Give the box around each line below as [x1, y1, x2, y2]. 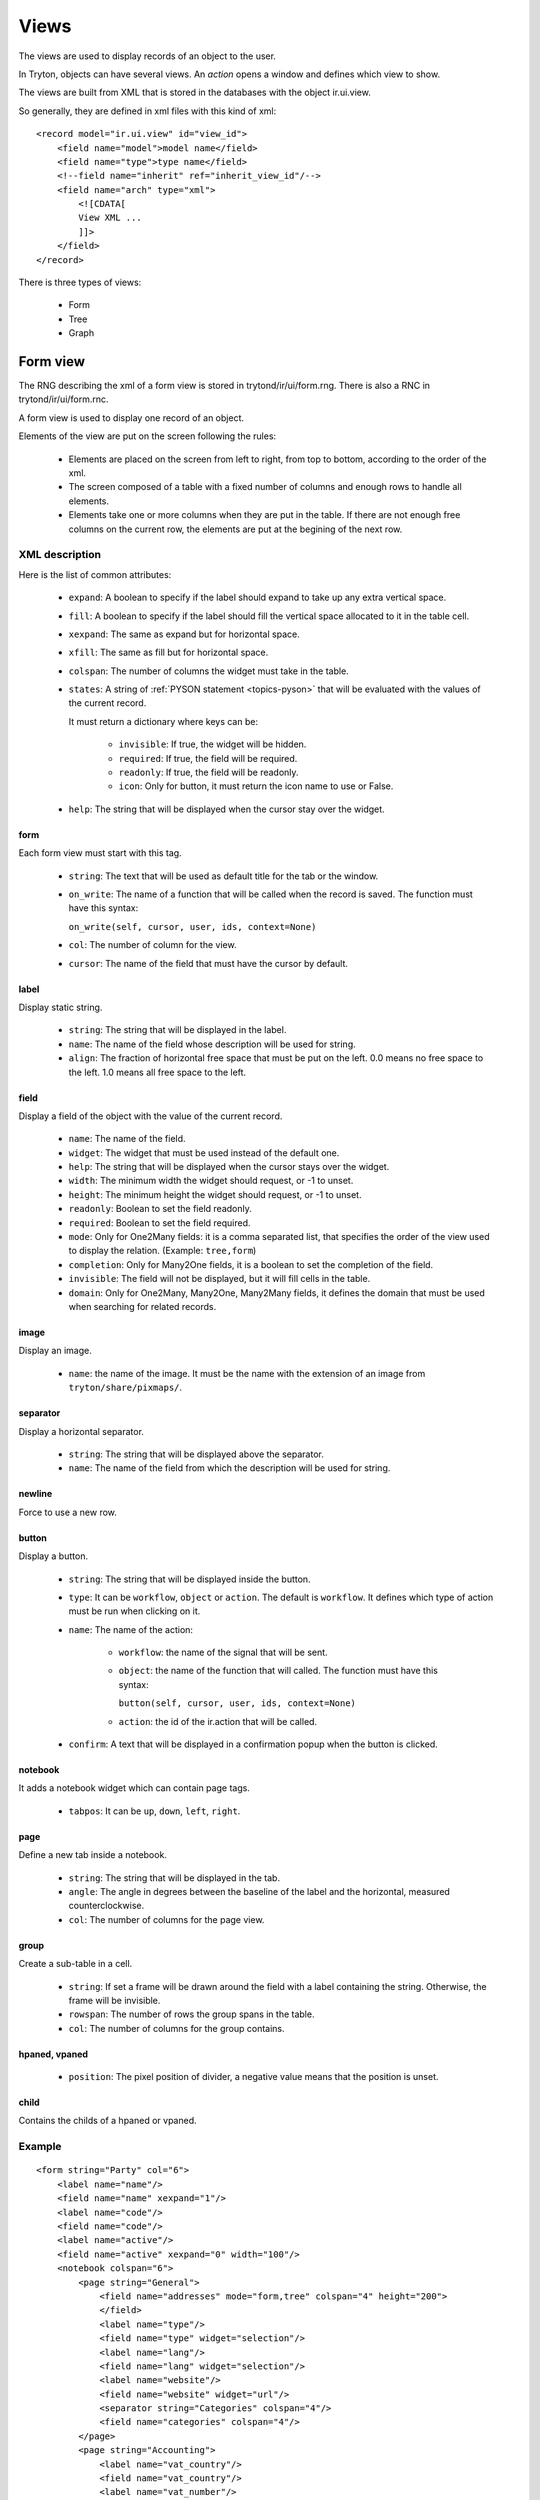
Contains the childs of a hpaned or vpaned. [18, 2115, 197, 2127]
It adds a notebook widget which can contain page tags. [18, 1782, 250, 1794]
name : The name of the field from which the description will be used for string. [68, 1462, 391, 1474]
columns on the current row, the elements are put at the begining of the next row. [68, 523, 403, 535]
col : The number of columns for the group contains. [68, 2022, 285, 2034]
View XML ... [78, 212, 142, 224]
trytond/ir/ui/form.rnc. [18, 393, 109, 405]
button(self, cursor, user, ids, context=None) [118, 1698, 357, 1709]
